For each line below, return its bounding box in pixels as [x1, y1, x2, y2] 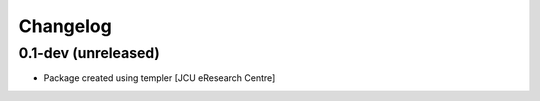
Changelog [18, 15, 112, 37]
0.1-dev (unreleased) [18, 44, 160, 62]
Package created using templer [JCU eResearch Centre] [43, 72, 276, 84]
